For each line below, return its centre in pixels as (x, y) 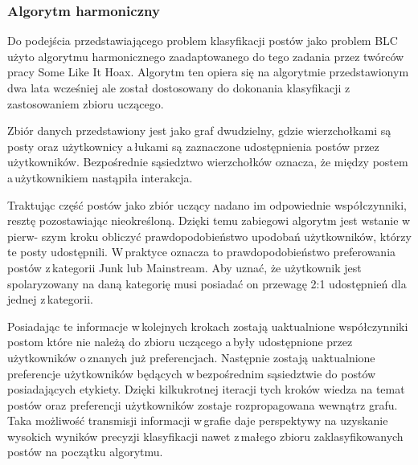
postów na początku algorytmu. (85, 452)
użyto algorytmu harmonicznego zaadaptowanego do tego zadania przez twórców (206, 56)
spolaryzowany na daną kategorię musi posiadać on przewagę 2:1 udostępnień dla (207, 283)
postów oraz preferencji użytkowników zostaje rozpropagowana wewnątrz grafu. (203, 404)
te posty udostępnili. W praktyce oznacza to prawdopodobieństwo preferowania (202, 252)
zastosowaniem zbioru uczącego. (86, 103)
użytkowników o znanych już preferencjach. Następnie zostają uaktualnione (191, 357)
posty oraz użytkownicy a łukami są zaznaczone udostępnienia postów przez (193, 146)
